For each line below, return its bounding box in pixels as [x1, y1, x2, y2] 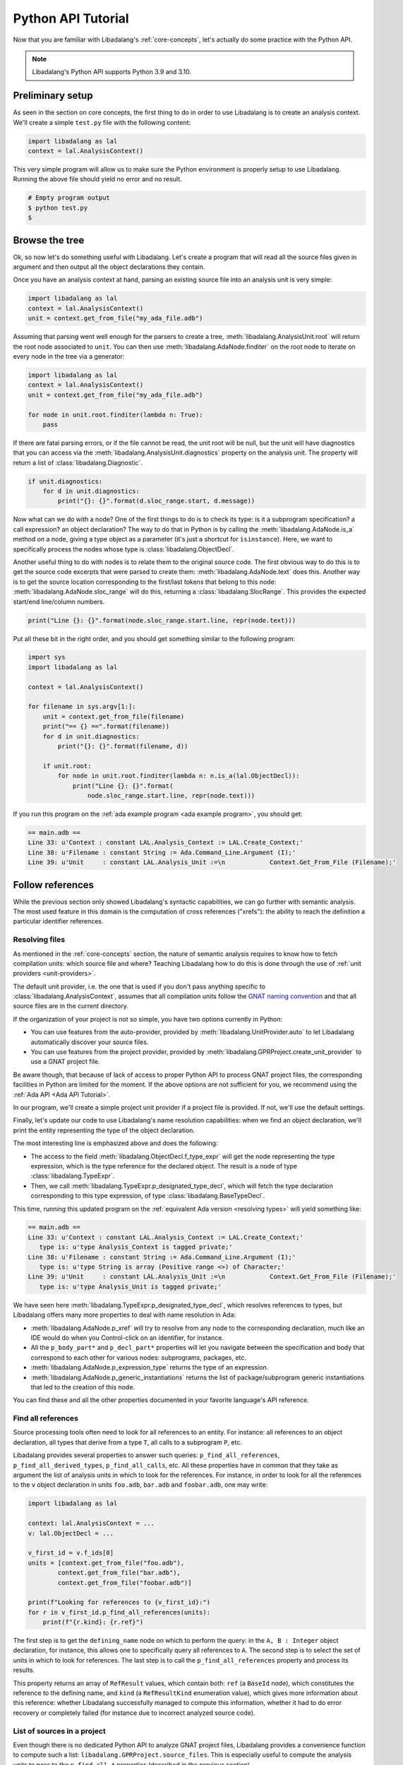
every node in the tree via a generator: [13, 352, 125, 360]
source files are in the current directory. [13, 1002, 128, 1010]
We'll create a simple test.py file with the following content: [13, 118, 191, 126]
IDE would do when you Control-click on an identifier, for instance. [30, 1333, 224, 1341]
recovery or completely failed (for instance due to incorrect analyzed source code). [13, 1709, 255, 1717]
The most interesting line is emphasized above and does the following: [13, 1139, 218, 1147]
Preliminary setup [13, 90, 93, 102]
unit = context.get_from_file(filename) [42, 712, 185, 720]
